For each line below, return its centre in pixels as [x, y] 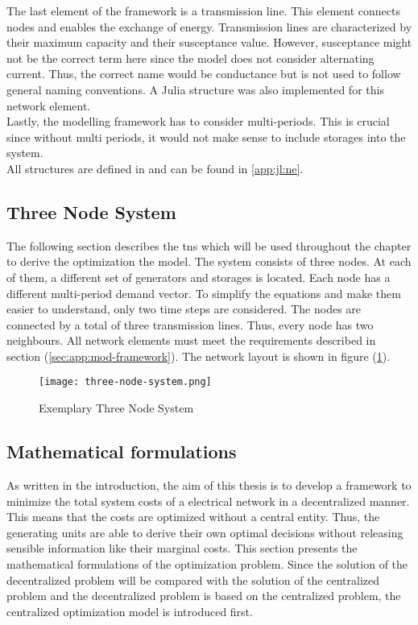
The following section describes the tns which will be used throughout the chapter [209, 245]
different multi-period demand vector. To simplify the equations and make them [204, 293]
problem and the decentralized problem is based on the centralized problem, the [204, 596]
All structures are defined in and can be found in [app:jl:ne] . [155, 168]
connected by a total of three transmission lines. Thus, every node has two [190, 324]
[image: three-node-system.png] [125, 382]
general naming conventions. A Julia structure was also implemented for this [195, 89]
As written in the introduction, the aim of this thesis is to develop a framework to [209, 484]
